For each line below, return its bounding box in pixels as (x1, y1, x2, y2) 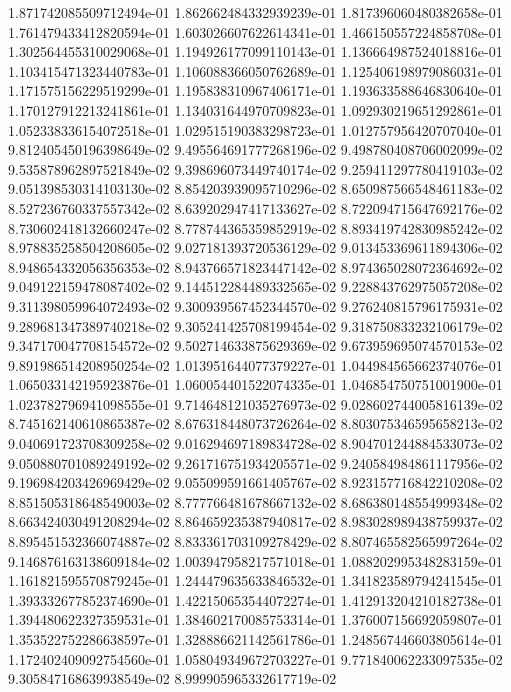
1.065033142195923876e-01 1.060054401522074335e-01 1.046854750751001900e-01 (8, 374, 503, 395)
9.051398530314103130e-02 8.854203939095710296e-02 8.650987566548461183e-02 (8, 178, 503, 199)
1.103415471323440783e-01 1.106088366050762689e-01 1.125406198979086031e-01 (8, 60, 503, 81)
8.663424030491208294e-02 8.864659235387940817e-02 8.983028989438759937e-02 (8, 511, 503, 532)
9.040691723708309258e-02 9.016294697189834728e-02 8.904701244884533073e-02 (8, 433, 503, 454)
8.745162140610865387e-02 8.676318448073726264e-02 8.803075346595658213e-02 (8, 413, 503, 434)
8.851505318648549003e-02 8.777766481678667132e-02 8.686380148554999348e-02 (8, 491, 503, 512)
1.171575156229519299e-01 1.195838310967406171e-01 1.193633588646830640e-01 (8, 80, 503, 101)
